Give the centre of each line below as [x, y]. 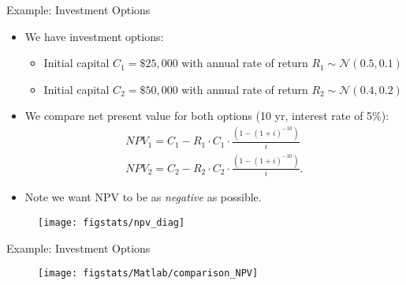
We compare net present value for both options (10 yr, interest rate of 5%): [207, 116]
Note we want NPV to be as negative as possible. [143, 197]
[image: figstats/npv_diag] [112, 222]
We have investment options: [94, 36]
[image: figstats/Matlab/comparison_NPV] [148, 274]
